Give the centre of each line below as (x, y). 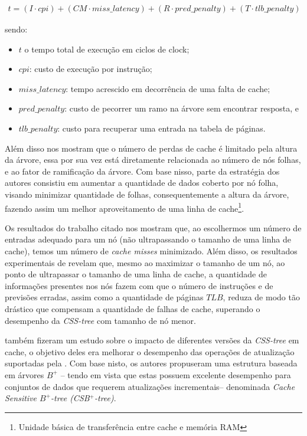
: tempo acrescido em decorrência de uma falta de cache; (168, 88)
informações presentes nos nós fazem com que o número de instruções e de (139, 285)
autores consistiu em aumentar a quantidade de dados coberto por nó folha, (142, 183)
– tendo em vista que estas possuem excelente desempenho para (176, 374)
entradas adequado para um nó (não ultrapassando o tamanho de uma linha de (148, 239)
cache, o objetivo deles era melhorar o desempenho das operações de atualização (150, 351)
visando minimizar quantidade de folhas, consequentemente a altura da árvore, (147, 194)
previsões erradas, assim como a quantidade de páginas (104, 297)
